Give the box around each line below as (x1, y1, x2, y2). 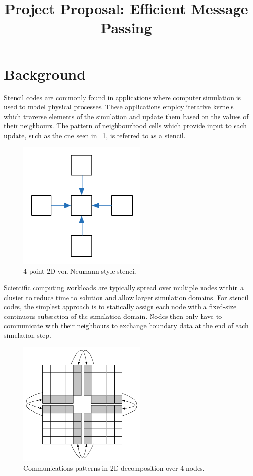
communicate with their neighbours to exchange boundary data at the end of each (4, 320, 249, 331)
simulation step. (4, 330, 51, 340)
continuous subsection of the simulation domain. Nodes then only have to (4, 311, 222, 321)
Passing (101, 18, 152, 37)
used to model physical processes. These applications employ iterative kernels (4, 102, 234, 112)
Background (4, 64, 86, 84)
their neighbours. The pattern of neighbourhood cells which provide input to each (4, 121, 247, 131)
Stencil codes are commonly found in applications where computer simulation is (4, 92, 241, 102)
